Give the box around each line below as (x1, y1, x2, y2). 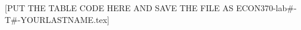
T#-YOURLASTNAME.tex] (5, 13, 109, 25)
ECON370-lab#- (236, 2, 297, 14)
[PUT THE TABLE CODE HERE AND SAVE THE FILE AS (5, 2, 234, 14)
